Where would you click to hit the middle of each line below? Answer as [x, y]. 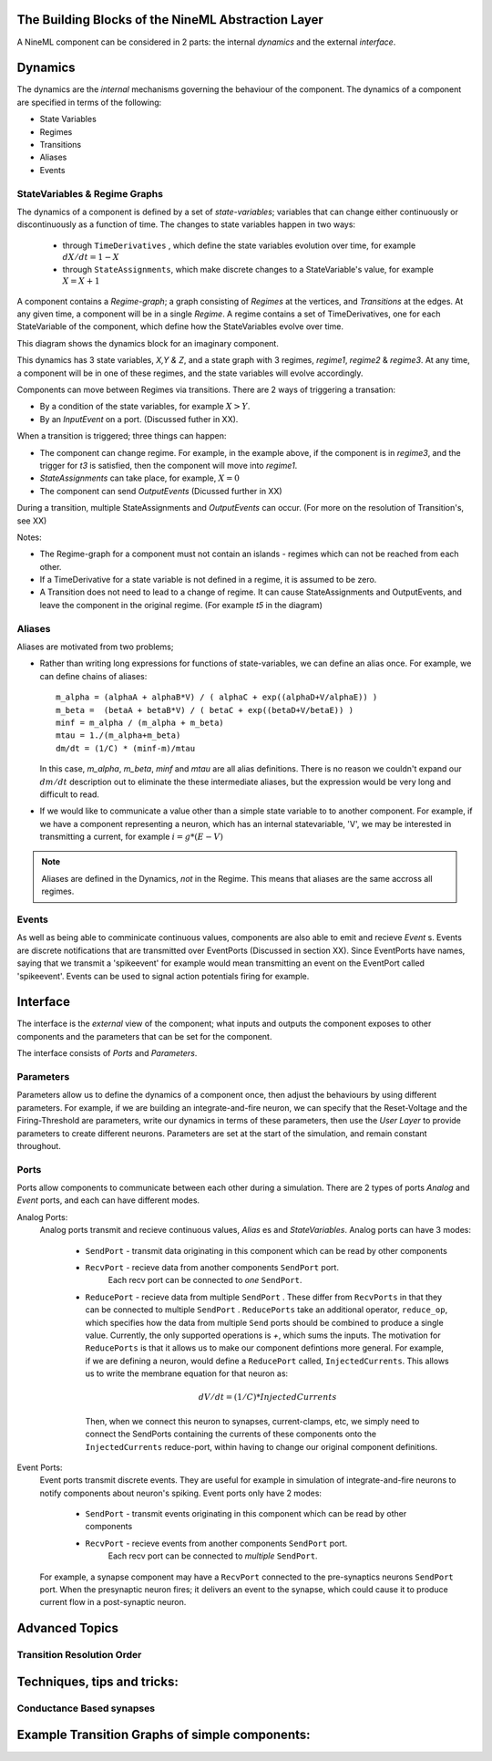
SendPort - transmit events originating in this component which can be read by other [246, 1514]
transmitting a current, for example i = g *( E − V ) [131, 837]
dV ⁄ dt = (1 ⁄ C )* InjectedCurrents [267, 1397]
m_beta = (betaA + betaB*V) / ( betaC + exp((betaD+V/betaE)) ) [205, 710]
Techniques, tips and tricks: [98, 1681]
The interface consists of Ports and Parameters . [107, 1053]
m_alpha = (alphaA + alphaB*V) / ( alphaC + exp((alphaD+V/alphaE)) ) [217, 697]
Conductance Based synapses [86, 1708]
